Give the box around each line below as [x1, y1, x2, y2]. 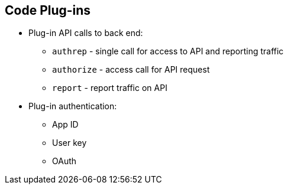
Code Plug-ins [5, 3, 91, 18]
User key [52, 138, 87, 148]
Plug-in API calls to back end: [28, 28, 143, 38]
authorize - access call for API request [52, 64, 210, 75]
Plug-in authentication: [28, 101, 117, 112]
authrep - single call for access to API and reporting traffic [52, 46, 284, 57]
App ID [52, 119, 79, 130]
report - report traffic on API [52, 83, 167, 93]
